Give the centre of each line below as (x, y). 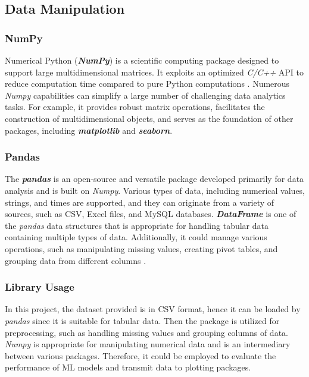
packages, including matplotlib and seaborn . (89, 130)
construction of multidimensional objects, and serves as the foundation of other (149, 118)
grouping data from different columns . (76, 260)
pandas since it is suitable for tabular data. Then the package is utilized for (142, 320)
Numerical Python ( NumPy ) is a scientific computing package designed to (142, 60)
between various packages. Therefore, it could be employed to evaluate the (141, 355)
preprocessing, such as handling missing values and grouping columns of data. (146, 332)
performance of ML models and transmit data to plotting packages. (128, 367)
